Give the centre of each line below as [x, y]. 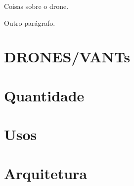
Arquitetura [46, 173]
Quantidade [44, 95]
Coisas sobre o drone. [36, 6]
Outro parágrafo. [30, 23]
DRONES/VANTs [67, 57]
